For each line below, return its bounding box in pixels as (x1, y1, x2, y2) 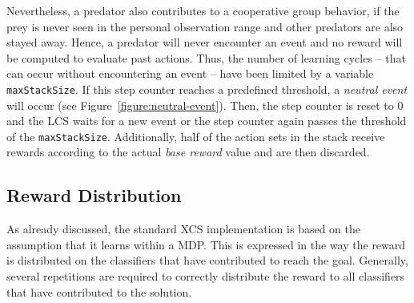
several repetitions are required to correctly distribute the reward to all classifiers (6, 268, 405, 285)
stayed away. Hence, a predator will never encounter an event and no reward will (6, 34, 403, 50)
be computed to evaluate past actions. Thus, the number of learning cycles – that (6, 49, 406, 66)
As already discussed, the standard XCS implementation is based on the (6, 220, 360, 237)
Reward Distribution (6, 183, 182, 208)
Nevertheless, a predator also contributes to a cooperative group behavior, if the (6, 2, 400, 18)
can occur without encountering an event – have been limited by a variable (6, 65, 374, 82)
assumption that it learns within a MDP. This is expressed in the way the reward (6, 236, 406, 252)
